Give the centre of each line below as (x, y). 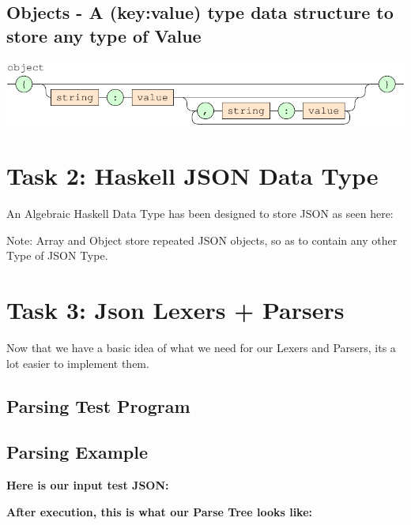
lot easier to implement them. (78, 363)
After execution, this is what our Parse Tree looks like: (159, 511)
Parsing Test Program (98, 405)
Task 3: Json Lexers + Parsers (175, 310)
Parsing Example (77, 452)
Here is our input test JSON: (88, 485)
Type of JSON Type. (57, 255)
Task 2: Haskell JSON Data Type (192, 176)
